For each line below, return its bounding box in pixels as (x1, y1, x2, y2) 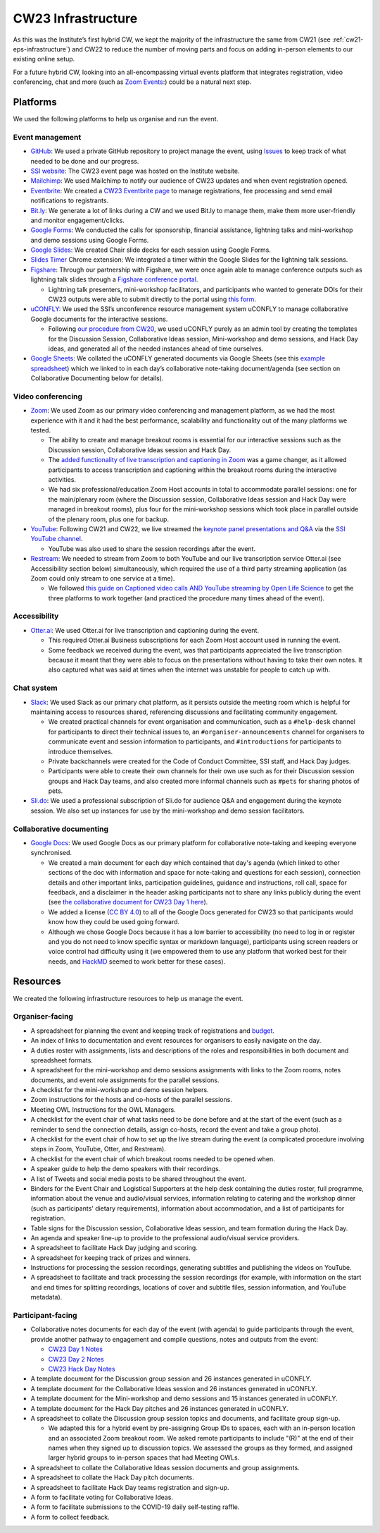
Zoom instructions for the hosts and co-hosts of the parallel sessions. (30, 1096, 232, 1104)
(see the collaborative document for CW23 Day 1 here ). (48, 898, 208, 907)
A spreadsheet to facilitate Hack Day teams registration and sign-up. (30, 1483, 229, 1491)
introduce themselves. (48, 747, 113, 756)
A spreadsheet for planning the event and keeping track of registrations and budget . (30, 1026, 274, 1035)
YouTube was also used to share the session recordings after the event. (48, 544, 256, 553)
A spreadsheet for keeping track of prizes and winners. (30, 1253, 191, 1262)
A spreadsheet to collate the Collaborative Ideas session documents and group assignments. (30, 1463, 300, 1472)
